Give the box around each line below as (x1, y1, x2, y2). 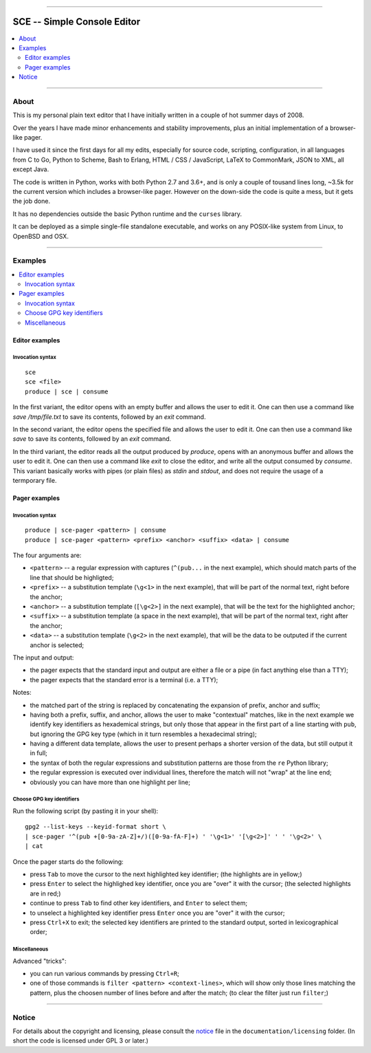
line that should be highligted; (30, 573, 114, 581)
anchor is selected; (30, 640, 85, 649)
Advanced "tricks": (12, 957, 67, 965)
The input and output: (12, 653, 74, 662)
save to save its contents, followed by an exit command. (12, 435, 172, 443)
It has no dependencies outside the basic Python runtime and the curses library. (12, 210, 243, 218)
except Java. (12, 165, 49, 173)
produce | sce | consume (25, 387, 109, 395)
